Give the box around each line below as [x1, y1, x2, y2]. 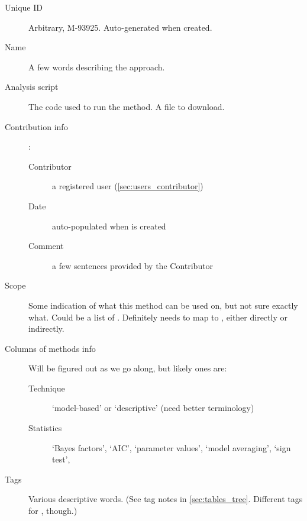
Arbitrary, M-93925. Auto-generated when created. [28, 21, 212, 33]
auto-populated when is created [52, 219, 166, 232]
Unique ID [5, 1, 43, 13]
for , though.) [28, 504, 77, 517]
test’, [52, 453, 70, 465]
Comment [28, 240, 64, 252]
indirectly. [28, 322, 64, 335]
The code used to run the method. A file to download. [28, 100, 225, 112]
